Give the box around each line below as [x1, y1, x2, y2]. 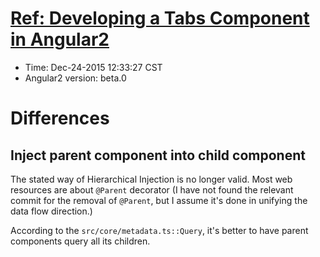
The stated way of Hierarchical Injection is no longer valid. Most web [10, 173, 293, 185]
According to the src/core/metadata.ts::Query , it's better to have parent [10, 224, 309, 236]
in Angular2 [10, 28, 110, 51]
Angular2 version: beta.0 [24, 72, 127, 84]
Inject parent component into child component [10, 147, 306, 164]
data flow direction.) [10, 205, 93, 217]
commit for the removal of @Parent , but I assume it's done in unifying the [10, 194, 308, 206]
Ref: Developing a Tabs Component [10, 7, 310, 30]
